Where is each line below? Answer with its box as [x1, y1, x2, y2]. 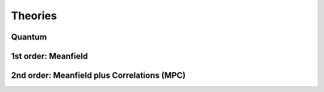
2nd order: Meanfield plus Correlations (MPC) [11, 70, 186, 81]
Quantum [11, 32, 47, 42]
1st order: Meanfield [11, 51, 88, 61]
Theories [11, 9, 57, 22]
